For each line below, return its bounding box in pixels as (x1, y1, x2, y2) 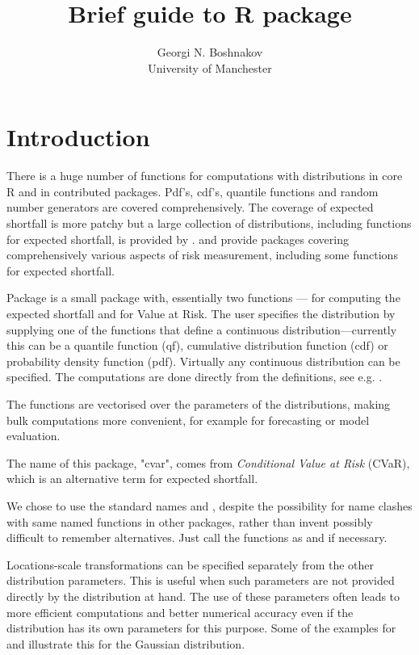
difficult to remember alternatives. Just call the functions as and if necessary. (6, 529, 388, 546)
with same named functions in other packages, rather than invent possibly (6, 513, 373, 530)
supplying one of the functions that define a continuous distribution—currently (6, 321, 397, 338)
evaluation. (6, 427, 61, 444)
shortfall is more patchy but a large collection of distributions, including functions (6, 215, 412, 232)
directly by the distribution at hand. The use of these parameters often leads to (6, 587, 400, 604)
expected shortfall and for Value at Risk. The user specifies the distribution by (6, 305, 396, 321)
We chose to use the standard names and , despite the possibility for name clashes (6, 497, 413, 514)
